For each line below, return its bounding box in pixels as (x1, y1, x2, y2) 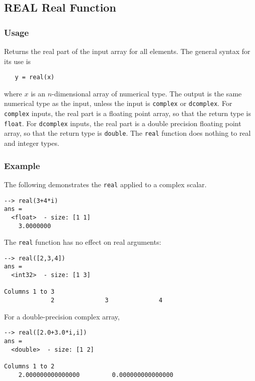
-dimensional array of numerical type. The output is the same (52, 88, 242, 98)
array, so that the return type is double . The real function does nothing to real (4, 128, 251, 138)
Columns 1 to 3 (4, 288, 55, 296)
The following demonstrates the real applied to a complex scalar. (4, 179, 207, 189)
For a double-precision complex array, (4, 311, 120, 321)
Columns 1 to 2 (4, 362, 55, 370)
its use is (4, 56, 31, 66)
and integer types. (4, 138, 59, 148)
